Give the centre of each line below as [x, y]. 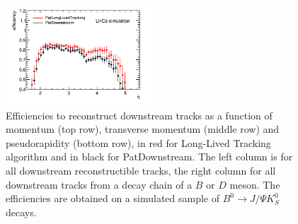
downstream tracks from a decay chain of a [99, 184]
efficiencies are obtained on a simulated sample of [113, 198]
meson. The [255, 184]
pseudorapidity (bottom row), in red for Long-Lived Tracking [138, 142]
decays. [21, 212]
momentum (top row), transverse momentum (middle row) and [143, 129]
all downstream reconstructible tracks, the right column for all [141, 171]
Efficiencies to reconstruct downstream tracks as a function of [139, 115]
